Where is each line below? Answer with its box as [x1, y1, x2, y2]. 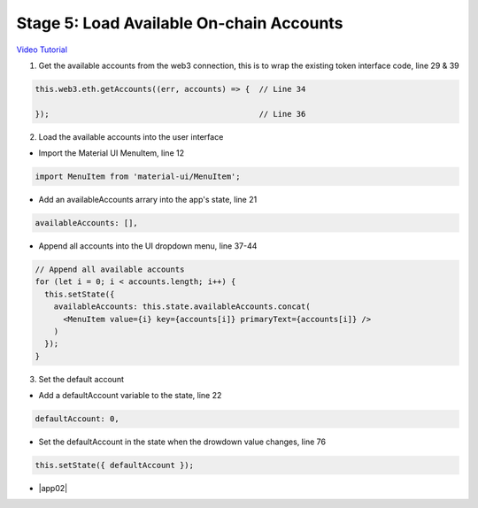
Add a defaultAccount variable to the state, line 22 [38, 390, 222, 401]
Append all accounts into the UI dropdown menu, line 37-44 [38, 241, 258, 251]
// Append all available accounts [35, 265, 185, 274]
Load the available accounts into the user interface [38, 131, 224, 142]
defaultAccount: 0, [35, 414, 119, 424]
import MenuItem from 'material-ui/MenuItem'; [35, 172, 241, 181]
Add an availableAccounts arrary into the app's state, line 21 [38, 195, 258, 205]
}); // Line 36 [35, 109, 306, 119]
